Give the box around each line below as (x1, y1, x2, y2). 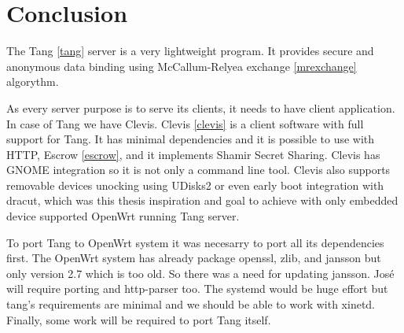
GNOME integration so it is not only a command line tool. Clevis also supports (6, 161, 391, 178)
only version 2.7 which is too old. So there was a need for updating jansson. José (6, 265, 395, 281)
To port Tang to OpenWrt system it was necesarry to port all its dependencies (6, 234, 384, 250)
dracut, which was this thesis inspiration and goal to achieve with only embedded (6, 192, 398, 209)
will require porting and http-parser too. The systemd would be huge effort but (6, 280, 388, 297)
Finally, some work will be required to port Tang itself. (6, 311, 271, 327)
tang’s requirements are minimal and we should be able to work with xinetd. (6, 296, 375, 313)
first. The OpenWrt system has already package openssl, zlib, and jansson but (6, 250, 381, 266)
